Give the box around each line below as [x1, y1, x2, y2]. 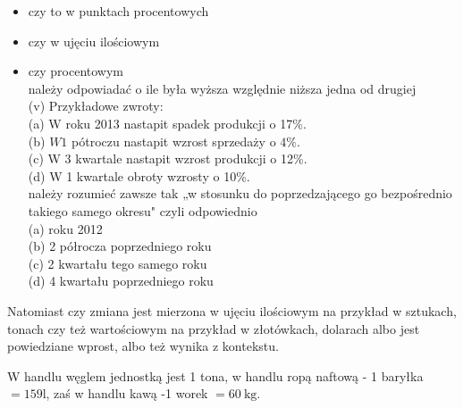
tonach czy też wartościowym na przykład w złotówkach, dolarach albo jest [7, 319, 420, 337]
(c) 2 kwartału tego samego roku [28, 254, 207, 272]
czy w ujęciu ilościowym [28, 31, 160, 50]
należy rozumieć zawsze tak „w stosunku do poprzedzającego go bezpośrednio [28, 184, 452, 203]
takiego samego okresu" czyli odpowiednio [28, 201, 257, 220]
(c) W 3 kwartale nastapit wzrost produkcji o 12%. [28, 149, 307, 168]
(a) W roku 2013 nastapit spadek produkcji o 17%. [28, 113, 307, 132]
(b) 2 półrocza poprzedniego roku [28, 237, 212, 255]
